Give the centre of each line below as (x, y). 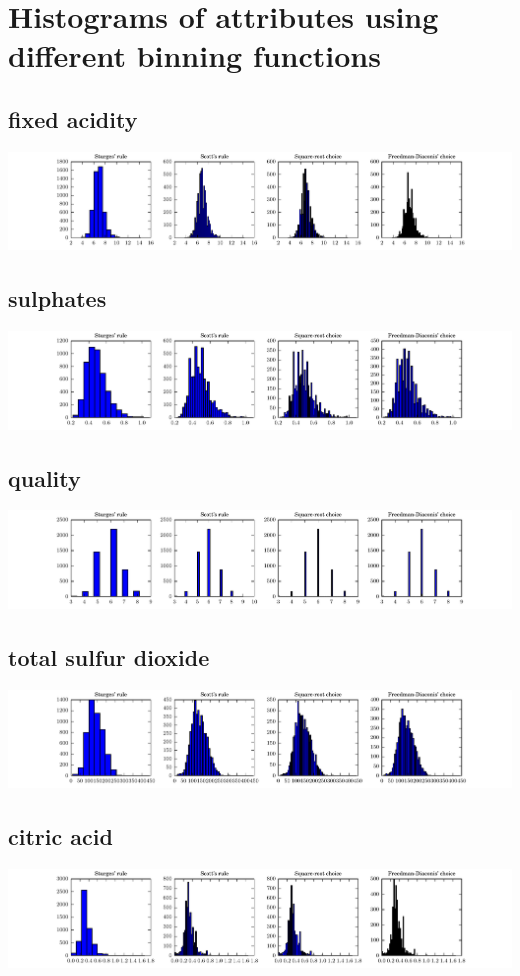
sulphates (57, 298)
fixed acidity (73, 118)
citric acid (60, 836)
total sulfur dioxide (109, 656)
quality (44, 477)
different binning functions (194, 55)
